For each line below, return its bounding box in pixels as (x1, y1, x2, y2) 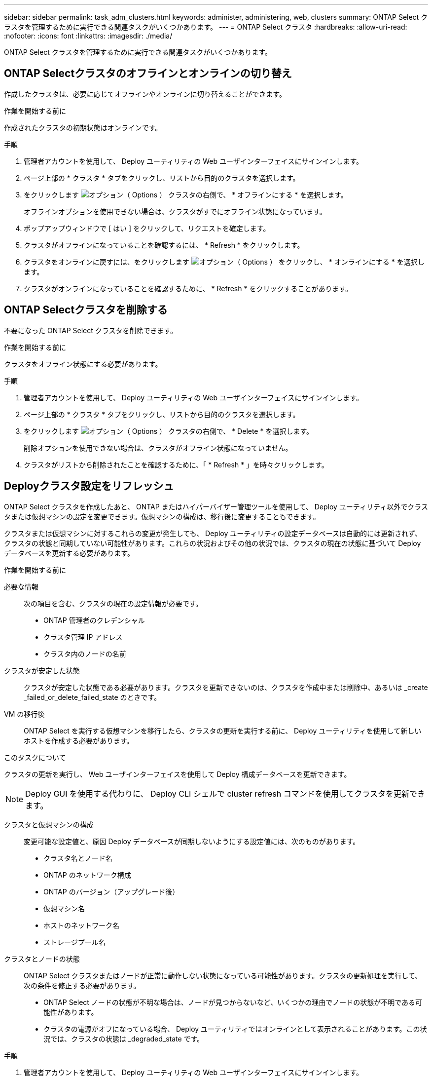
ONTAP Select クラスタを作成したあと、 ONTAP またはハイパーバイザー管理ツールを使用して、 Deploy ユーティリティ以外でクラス (4, 502, 428, 511)
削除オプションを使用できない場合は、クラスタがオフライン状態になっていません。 (24, 443, 292, 452)
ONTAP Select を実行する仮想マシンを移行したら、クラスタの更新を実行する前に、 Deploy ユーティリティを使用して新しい (24, 726, 422, 735)
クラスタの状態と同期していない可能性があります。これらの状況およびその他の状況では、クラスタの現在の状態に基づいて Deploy (4, 539, 421, 547)
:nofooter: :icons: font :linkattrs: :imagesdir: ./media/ (4, 32, 173, 40)
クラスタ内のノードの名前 (43, 649, 126, 658)
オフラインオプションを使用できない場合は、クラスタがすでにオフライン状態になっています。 (24, 207, 326, 216)
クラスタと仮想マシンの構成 (4, 820, 94, 829)
